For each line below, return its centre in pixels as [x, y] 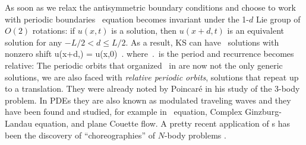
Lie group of [278, 19]
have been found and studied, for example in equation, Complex [124, 112]
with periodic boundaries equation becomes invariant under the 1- [127, 19]
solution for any [34, 42]
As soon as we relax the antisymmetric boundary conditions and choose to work [150, 7]
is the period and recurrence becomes [226, 54]
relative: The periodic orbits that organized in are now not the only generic [144, 65]
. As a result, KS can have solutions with [202, 42]
